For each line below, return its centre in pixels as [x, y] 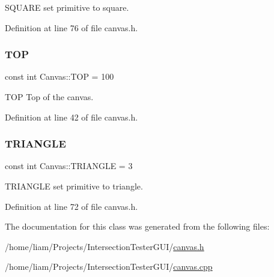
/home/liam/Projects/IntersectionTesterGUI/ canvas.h [105, 246]
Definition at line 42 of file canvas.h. [72, 117]
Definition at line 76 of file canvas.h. [72, 27]
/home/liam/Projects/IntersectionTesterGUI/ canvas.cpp [109, 267]
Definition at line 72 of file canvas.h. [72, 206]
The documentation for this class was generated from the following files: [137, 226]
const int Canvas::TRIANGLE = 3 [69, 166]
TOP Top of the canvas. [49, 97]
